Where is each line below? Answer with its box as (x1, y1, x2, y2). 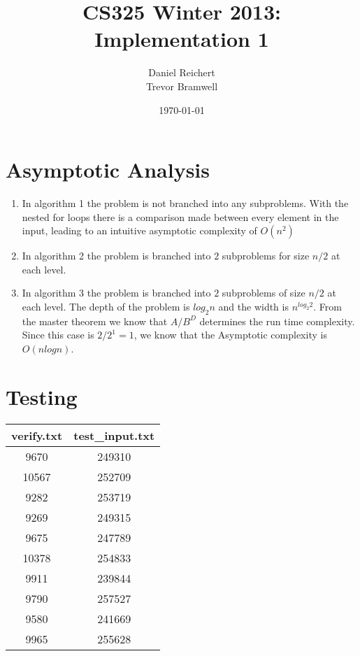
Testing (6, 382, 78, 411)
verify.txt (11, 427, 63, 443)
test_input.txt (73, 427, 155, 443)
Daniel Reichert (148, 65, 215, 80)
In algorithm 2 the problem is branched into (22, 248, 211, 263)
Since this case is (22, 327, 94, 342)
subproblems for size (222, 248, 310, 263)
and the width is (218, 299, 289, 313)
